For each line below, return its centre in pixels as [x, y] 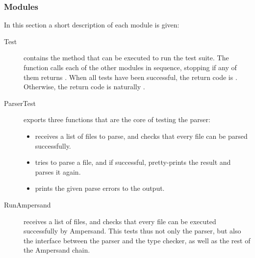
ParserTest [20, 103]
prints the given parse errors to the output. [100, 188]
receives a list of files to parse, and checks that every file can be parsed [141, 136]
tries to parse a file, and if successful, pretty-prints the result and [133, 162]
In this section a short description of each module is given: [92, 25]
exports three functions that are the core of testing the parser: [117, 119]
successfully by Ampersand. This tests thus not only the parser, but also [132, 231]
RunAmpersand [27, 204]
